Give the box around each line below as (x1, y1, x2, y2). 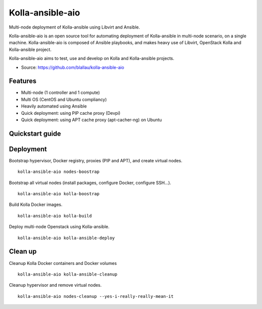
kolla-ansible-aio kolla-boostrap (17, 191, 99, 197)
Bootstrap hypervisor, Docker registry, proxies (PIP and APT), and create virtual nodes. (9, 157, 182, 163)
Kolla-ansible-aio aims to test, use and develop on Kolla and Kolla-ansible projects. (9, 56, 175, 62)
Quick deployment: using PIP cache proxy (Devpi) (21, 110, 121, 116)
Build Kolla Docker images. (9, 201, 63, 208)
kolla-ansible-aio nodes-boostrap (17, 169, 99, 174)
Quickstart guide (9, 129, 61, 138)
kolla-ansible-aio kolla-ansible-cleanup (17, 271, 117, 277)
